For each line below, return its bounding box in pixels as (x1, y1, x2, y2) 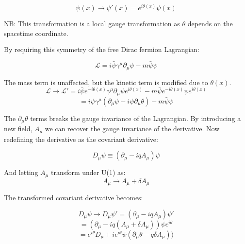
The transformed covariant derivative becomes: (4, 192, 143, 203)
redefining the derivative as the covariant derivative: (4, 134, 158, 144)
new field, (4, 123, 33, 134)
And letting (4, 167, 38, 177)
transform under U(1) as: (50, 167, 126, 177)
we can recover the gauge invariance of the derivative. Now (45, 123, 220, 134)
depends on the (187, 18, 233, 29)
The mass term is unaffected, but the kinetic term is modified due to (4, 77, 208, 87)
